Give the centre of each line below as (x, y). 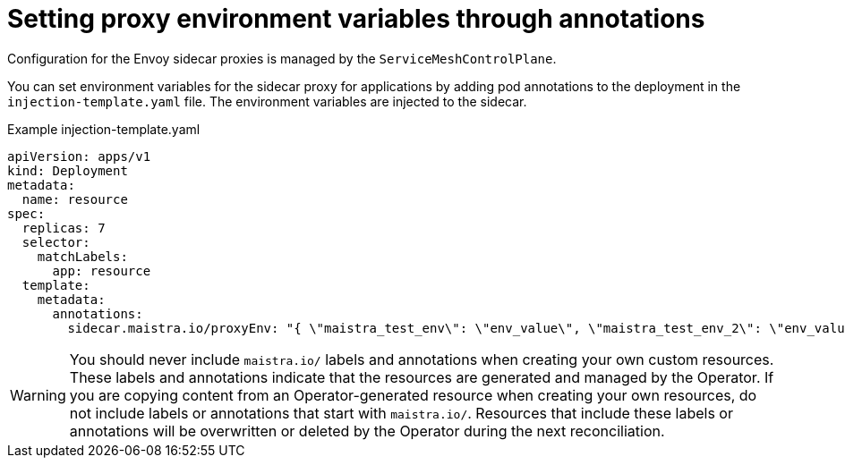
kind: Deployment (68, 170)
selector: (56, 242)
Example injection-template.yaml (104, 129)
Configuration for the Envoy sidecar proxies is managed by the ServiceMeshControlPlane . (282, 58)
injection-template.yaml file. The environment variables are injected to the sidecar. (267, 101)
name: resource (75, 199)
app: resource (102, 271)
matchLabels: (82, 256)
